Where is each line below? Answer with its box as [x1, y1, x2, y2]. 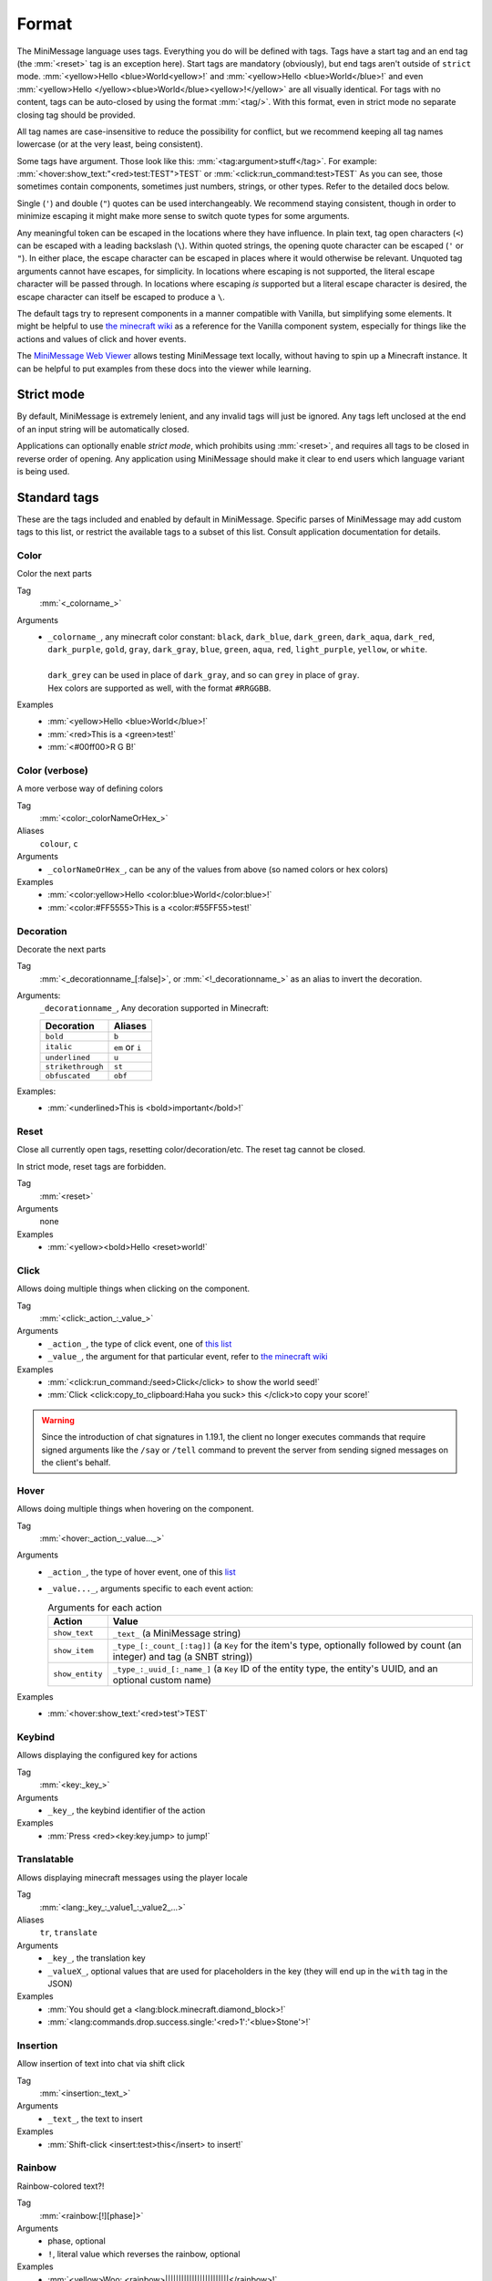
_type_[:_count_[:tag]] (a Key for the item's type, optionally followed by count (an [112, 1639, 462, 1651]
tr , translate [39, 1927, 97, 1938]
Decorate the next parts [16, 943, 107, 954]
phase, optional [47, 2235, 107, 2246]
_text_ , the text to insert [47, 2113, 143, 2124]
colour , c [39, 838, 78, 849]
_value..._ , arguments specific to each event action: [47, 1583, 254, 1594]
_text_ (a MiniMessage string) [112, 1627, 241, 1640]
